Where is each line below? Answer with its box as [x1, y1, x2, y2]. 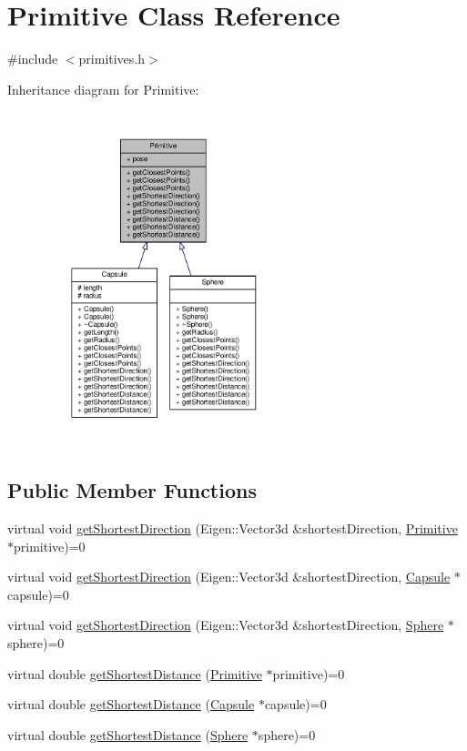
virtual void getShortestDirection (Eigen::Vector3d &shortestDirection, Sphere [7, 615, 444, 634]
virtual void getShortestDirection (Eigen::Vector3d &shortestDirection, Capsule [7, 567, 451, 586]
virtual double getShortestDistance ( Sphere [7, 725, 249, 744]
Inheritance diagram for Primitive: [7, 79, 199, 98]
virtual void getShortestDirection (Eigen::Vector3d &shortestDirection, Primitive [7, 518, 458, 537]
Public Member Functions [7, 476, 257, 504]
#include [7, 49, 58, 68]
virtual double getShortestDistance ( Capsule [7, 695, 255, 714]
